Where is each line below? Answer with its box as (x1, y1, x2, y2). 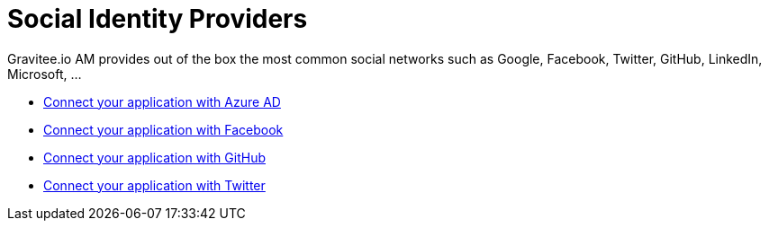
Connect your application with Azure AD (43, 93, 281, 110)
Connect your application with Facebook (43, 121, 284, 137)
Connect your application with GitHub (43, 149, 266, 165)
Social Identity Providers (7, 4, 308, 34)
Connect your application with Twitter (43, 177, 266, 193)
